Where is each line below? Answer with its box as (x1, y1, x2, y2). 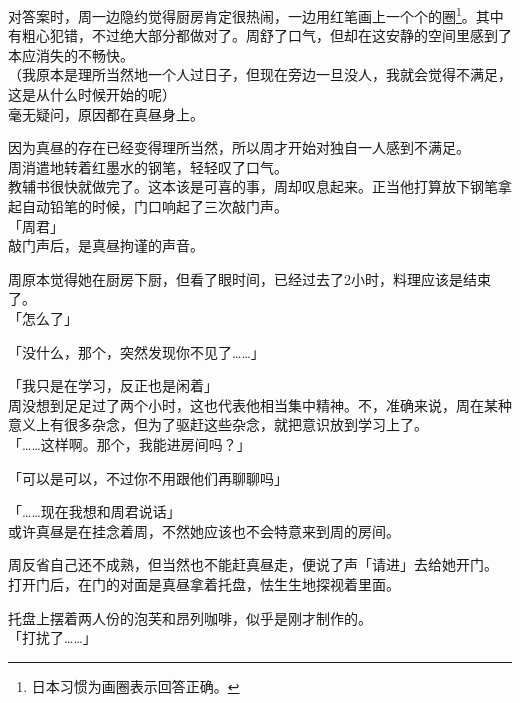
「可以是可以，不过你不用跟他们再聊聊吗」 (8, 467, 288, 488)
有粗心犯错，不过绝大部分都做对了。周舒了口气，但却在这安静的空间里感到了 (8, 25, 512, 46)
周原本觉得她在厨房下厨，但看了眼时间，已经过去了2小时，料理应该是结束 (8, 268, 491, 289)
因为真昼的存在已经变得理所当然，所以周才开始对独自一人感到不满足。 (8, 137, 470, 158)
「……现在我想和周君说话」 (8, 501, 181, 522)
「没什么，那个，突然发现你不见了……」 (8, 341, 265, 362)
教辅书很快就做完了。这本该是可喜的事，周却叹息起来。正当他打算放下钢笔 (8, 176, 498, 197)
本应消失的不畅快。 (8, 44, 134, 65)
